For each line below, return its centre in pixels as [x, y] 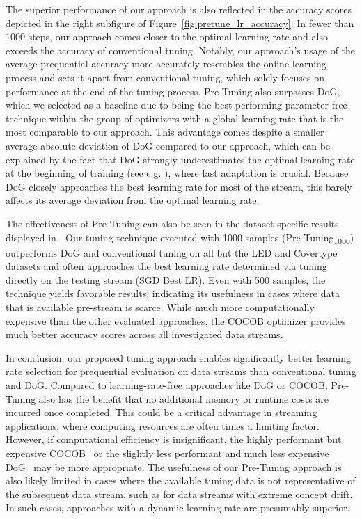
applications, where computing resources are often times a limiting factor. [163, 425]
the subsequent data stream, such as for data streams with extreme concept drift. [179, 494]
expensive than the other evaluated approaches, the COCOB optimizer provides [176, 320]
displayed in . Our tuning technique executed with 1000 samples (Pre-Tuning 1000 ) [180, 238]
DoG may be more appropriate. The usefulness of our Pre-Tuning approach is [174, 466]
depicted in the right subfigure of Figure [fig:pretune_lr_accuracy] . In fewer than [180, 23]
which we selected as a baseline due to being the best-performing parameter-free [176, 105]
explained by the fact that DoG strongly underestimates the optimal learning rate [180, 159]
